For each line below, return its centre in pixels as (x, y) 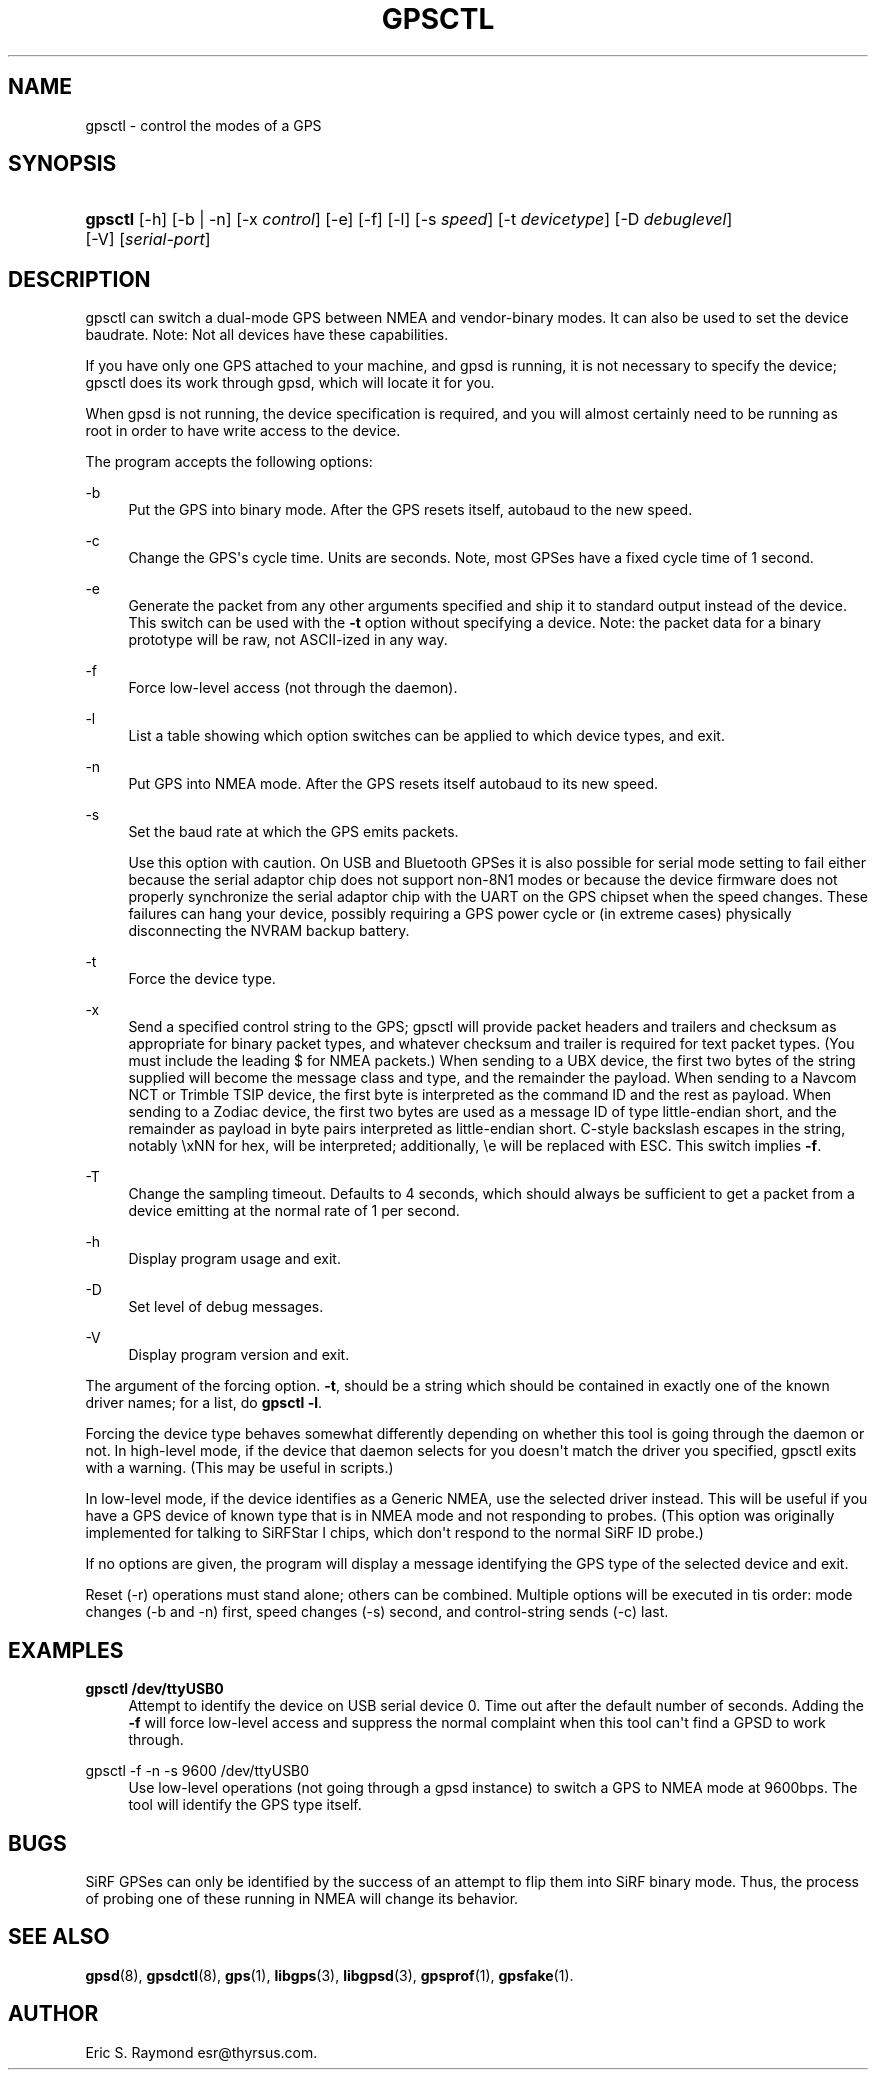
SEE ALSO (59, 1937)
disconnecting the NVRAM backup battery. (269, 931)
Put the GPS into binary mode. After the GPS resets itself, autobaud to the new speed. (410, 510)
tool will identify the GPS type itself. (245, 1805)
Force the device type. (202, 979)
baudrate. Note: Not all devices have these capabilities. (267, 335)
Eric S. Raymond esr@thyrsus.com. (201, 2052)
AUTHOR (53, 2014)
